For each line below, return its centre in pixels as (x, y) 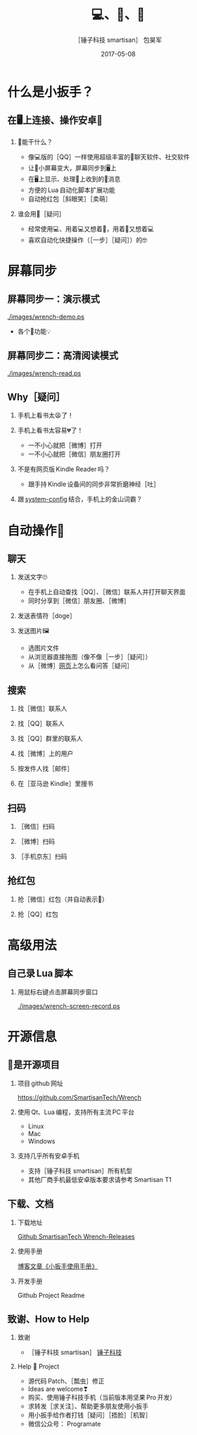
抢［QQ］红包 (38, 914)
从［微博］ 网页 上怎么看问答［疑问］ (81, 666)
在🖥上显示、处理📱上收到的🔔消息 (74, 179)
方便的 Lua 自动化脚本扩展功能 (71, 190)
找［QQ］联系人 (41, 724)
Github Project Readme (51, 1295)
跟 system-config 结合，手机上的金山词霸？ (80, 500)
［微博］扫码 (36, 841)
